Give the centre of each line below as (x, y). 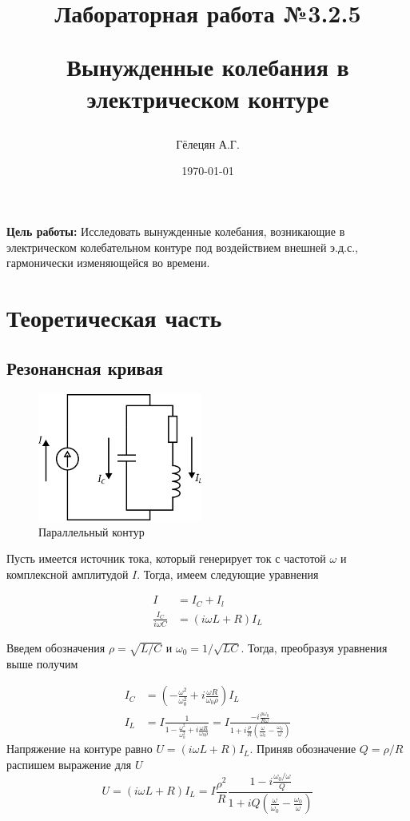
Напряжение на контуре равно (80, 749)
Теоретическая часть (114, 317)
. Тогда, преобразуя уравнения (314, 647)
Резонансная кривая (85, 368)
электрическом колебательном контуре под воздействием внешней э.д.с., (182, 247)
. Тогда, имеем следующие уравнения (228, 574)
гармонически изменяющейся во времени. (108, 263)
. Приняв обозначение (303, 749)
